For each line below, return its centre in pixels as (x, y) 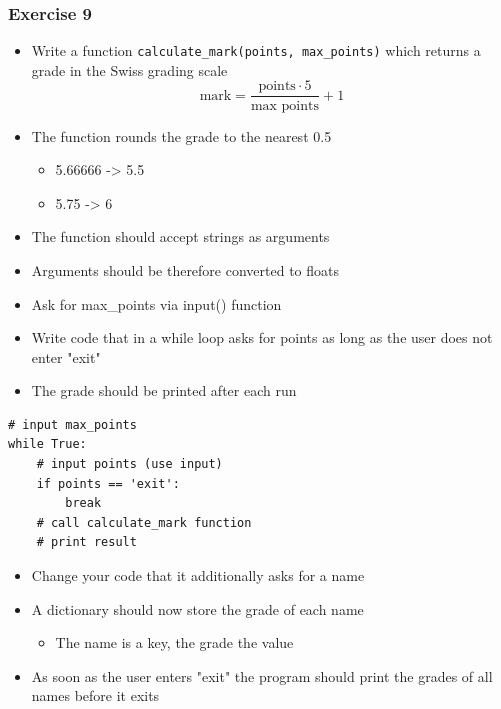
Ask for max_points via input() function (156, 303)
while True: (47, 444)
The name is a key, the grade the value (174, 642)
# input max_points (72, 424)
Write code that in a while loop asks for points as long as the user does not (262, 337)
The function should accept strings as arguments (180, 236)
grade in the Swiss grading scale (129, 69)
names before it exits (95, 695)
